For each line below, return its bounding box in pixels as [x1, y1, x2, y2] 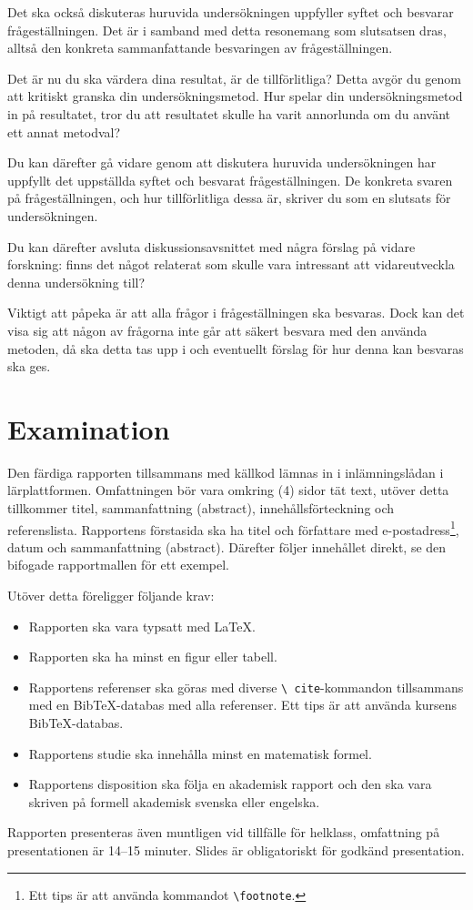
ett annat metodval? [7, 122, 121, 141]
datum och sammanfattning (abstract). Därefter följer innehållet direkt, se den [7, 537, 447, 556]
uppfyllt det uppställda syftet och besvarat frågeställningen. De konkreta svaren [7, 170, 453, 189]
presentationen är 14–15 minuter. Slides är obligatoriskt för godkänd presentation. [7, 841, 465, 860]
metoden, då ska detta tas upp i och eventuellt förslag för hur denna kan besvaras [7, 339, 464, 358]
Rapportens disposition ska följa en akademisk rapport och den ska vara [28, 774, 432, 794]
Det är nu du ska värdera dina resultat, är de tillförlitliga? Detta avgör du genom [7, 68, 462, 87]
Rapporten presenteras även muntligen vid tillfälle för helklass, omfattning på [7, 823, 440, 842]
